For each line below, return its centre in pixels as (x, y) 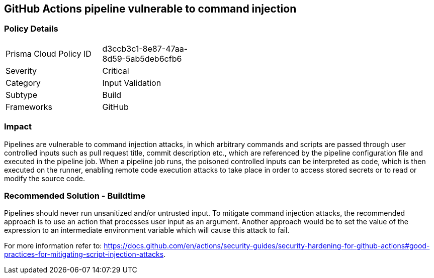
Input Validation (132, 83)
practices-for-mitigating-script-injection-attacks (84, 254)
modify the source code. (45, 178)
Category (23, 83)
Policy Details (31, 29)
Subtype (22, 95)
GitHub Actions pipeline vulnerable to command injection (150, 9)
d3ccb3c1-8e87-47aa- (145, 48)
